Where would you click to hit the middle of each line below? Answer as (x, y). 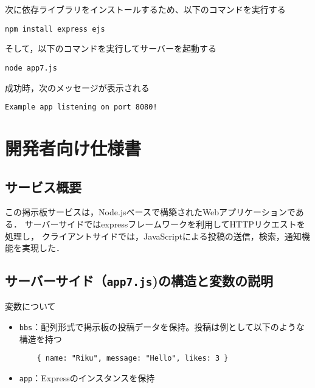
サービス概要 (43, 186)
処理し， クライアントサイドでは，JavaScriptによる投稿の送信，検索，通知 (153, 236)
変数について (30, 306)
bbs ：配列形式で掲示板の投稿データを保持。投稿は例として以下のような (162, 327)
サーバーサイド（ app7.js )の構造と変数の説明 (139, 281)
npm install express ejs (55, 29)
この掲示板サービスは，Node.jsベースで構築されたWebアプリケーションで (150, 212)
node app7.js (31, 68)
